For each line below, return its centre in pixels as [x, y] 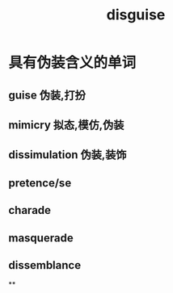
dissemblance [45, 265]
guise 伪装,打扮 [47, 95]
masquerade [41, 238]
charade [30, 210]
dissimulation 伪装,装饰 [68, 155]
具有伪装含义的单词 [72, 63]
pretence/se [40, 183]
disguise [136, 15]
